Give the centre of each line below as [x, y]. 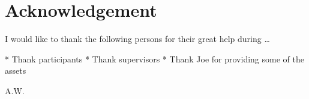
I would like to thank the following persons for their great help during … [137, 39]
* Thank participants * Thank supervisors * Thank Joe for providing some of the [154, 58]
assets [16, 70]
